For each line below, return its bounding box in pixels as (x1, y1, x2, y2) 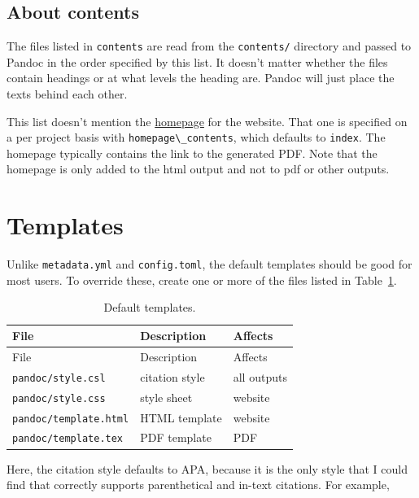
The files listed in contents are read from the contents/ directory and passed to (7, 37, 412, 55)
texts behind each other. (7, 85, 128, 103)
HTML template (140, 408, 222, 426)
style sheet (140, 388, 193, 405)
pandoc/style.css (12, 392, 106, 404)
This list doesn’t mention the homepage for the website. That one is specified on (7, 112, 408, 129)
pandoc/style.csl (12, 372, 106, 384)
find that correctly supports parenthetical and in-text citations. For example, (7, 476, 390, 493)
